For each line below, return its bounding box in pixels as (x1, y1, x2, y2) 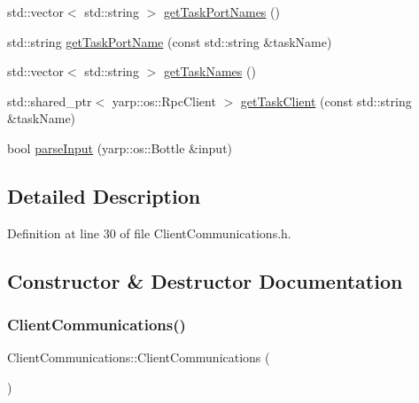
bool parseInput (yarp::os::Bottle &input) (7, 138, 233, 157)
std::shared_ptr (7, 91, 92, 110)
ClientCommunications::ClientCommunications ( (7, 348, 270, 367)
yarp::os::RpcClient (112, 91, 216, 110)
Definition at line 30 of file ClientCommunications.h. (7, 223, 291, 242)
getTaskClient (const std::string (240, 91, 412, 110)
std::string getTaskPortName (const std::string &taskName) (7, 32, 332, 50)
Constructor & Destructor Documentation (7, 267, 403, 294)
